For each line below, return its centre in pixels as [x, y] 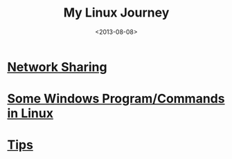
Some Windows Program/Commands [116, 99]
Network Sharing [57, 67]
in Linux [30, 114]
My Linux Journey [116, 13]
